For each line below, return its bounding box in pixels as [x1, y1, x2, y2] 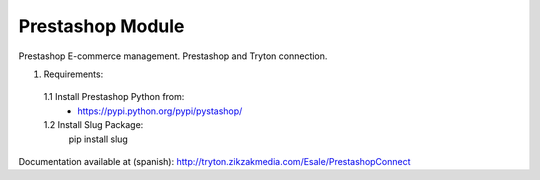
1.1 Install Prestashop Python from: [43, 91, 185, 103]
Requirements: [43, 68, 104, 80]
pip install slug [68, 133, 129, 145]
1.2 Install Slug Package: [43, 119, 144, 131]
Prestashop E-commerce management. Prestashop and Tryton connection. [18, 50, 328, 62]
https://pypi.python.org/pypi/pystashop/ [77, 105, 243, 117]
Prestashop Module [18, 15, 185, 37]
